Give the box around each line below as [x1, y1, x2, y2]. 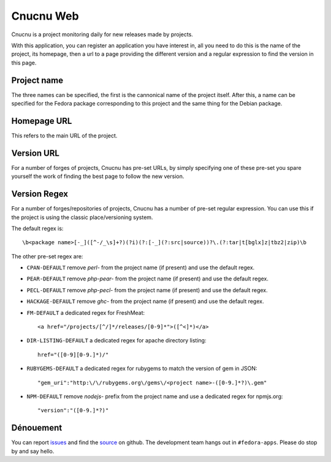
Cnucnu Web [11, 9, 79, 23]
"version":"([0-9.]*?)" [37, 407, 109, 414]
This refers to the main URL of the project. [11, 132, 118, 139]
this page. [11, 59, 37, 66]
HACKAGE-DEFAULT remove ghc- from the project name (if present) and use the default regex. [26, 298, 264, 305]
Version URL [11, 148, 59, 158]
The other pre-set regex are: [11, 252, 83, 260]
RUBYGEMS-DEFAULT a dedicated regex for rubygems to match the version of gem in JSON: [26, 365, 257, 372]
